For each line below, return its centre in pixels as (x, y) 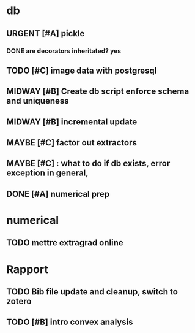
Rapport (28, 269)
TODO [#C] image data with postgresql (82, 70)
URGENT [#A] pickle (46, 33)
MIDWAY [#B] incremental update (72, 122)
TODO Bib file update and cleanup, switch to (92, 292)
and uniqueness (38, 101)
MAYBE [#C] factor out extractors (72, 143)
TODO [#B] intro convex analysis (70, 322)
